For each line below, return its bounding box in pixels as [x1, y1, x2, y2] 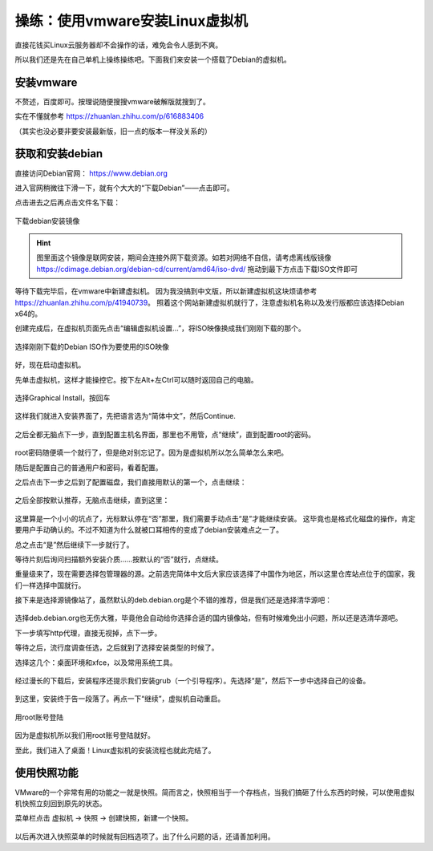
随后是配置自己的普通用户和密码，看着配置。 [14, 462, 163, 472]
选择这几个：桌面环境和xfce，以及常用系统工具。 [14, 658, 177, 667]
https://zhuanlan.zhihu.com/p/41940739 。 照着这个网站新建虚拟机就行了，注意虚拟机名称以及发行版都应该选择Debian [14, 298, 405, 307]
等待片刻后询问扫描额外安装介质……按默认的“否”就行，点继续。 [14, 554, 224, 564]
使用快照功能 [14, 766, 79, 780]
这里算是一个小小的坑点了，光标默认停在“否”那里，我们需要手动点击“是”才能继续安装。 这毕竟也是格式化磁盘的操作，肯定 [14, 513, 416, 523]
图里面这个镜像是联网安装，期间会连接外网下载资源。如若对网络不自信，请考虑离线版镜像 [36, 253, 332, 262]
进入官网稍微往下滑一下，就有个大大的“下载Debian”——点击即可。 [14, 183, 234, 192]
